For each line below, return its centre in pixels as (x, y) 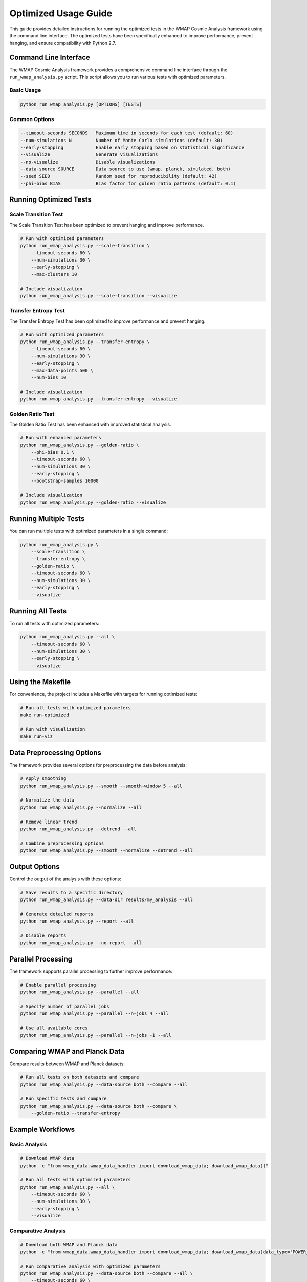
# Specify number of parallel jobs (65, 1006)
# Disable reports (43, 935)
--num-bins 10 (49, 377)
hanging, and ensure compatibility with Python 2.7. (63, 43)
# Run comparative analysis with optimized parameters (90, 1266)
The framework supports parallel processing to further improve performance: (91, 971)
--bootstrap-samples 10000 (65, 481)
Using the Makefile (40, 682)
